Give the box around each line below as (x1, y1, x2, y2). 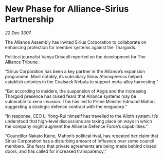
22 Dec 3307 (5, 30, 31, 35)
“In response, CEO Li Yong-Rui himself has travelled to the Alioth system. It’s (5, 113, 158, 119)
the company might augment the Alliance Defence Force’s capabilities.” (5, 123, 148, 129)
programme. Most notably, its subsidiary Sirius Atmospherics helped (5, 73, 143, 79)
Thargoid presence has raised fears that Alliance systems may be (5, 93, 136, 99)
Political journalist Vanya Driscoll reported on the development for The (5, 53, 146, 59)
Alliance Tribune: (5, 59, 39, 65)
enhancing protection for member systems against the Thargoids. (5, 44, 137, 50)
